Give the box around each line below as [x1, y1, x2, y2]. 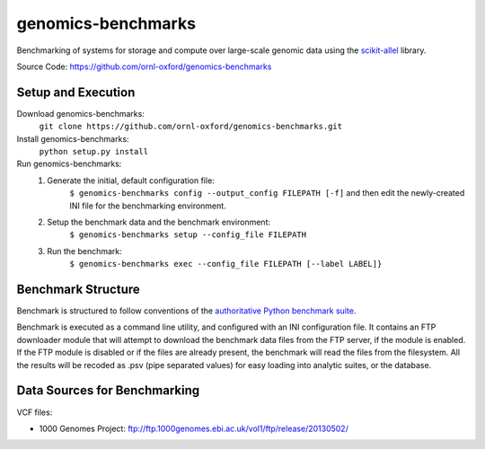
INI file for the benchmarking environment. [69, 200, 226, 211]
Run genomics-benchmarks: [16, 158, 122, 170]
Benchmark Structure [16, 281, 141, 296]
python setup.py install [39, 146, 148, 157]
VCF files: [16, 407, 53, 418]
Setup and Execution [16, 84, 136, 100]
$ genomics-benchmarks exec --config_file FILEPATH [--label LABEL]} [69, 259, 383, 269]
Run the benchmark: [47, 245, 123, 256]
